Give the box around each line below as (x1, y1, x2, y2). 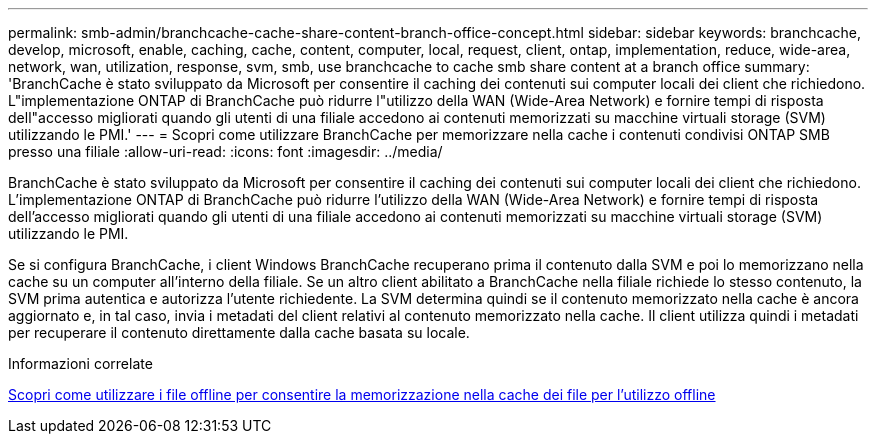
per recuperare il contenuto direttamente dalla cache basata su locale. (8, 324, 470, 341)
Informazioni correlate (8, 355, 153, 372)
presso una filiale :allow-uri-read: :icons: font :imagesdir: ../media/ (8, 143, 443, 160)
